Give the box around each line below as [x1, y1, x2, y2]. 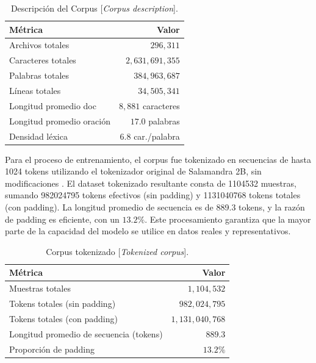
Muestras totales [9, 282, 71, 295]
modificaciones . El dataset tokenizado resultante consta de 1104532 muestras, [5, 176, 296, 189]
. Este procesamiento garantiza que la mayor [145, 212, 311, 225]
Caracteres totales [9, 54, 76, 66]
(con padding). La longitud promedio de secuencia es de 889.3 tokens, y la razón [5, 200, 305, 213]
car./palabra [134, 129, 180, 142]
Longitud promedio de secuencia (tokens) [9, 327, 163, 340]
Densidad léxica [9, 129, 68, 142]
